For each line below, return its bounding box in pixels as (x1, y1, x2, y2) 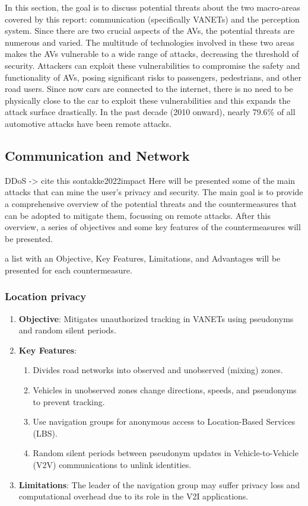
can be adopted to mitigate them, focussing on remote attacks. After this (5, 209, 271, 221)
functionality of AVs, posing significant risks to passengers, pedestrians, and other (5, 71, 301, 83)
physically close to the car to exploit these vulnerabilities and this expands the (5, 94, 291, 106)
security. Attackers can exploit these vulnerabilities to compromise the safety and (5, 59, 300, 71)
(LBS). (33, 427, 58, 439)
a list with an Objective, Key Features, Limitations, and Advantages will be (5, 252, 281, 265)
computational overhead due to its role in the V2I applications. (18, 490, 249, 502)
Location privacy (5, 289, 87, 304)
